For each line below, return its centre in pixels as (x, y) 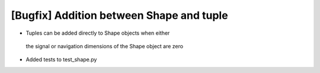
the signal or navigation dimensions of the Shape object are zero (105, 46)
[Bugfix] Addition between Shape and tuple (119, 15)
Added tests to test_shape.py (61, 59)
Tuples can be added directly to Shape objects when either (98, 33)
